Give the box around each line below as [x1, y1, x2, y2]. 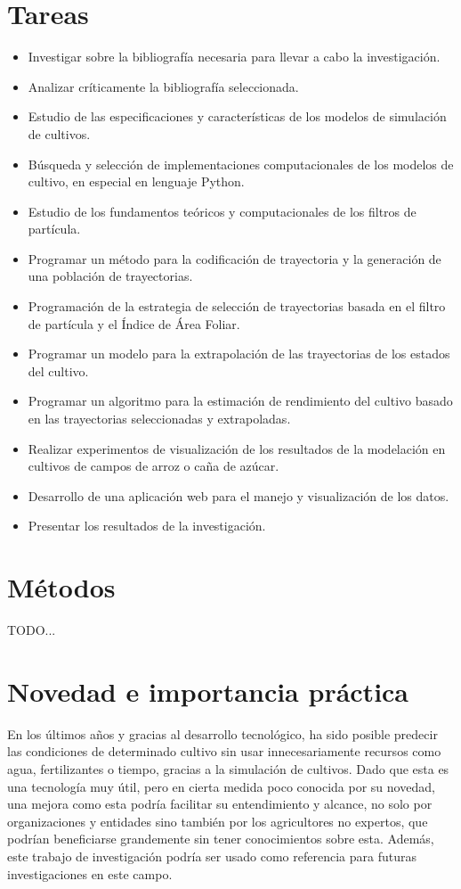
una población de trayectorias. [28, 267, 193, 285]
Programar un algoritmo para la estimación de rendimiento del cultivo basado [28, 391, 453, 410]
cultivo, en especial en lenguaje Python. [28, 172, 245, 191]
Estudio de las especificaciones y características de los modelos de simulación [28, 107, 447, 126]
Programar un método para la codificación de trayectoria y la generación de [28, 249, 441, 268]
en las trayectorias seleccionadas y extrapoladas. [28, 409, 291, 428]
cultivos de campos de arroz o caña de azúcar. [28, 457, 279, 475]
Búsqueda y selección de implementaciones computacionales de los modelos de [28, 154, 454, 173]
